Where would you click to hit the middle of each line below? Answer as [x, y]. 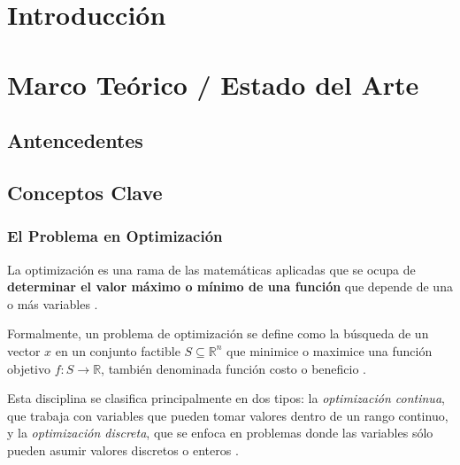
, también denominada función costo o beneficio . [234, 368]
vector [24, 350]
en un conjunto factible [118, 350]
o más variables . [53, 303]
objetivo [29, 368]
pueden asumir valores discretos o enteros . [123, 449]
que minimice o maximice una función [330, 350]
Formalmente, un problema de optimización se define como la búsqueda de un [218, 333]
